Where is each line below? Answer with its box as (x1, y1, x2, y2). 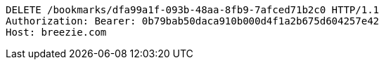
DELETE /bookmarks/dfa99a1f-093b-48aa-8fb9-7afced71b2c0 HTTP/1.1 (6, 4, 380, 15)
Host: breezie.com (6, 27, 107, 38)
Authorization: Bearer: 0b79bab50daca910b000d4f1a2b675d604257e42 (6, 15, 380, 27)
